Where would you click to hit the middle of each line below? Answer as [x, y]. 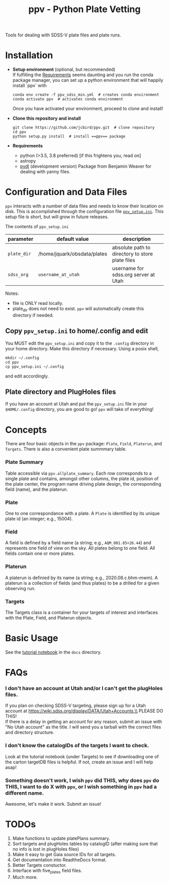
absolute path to [132, 247]
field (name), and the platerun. [37, 489]
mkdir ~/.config [22, 358]
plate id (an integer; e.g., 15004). [39, 519]
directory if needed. [33, 315]
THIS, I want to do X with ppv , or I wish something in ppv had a [81, 787]
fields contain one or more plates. [40, 553]
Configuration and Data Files [66, 192]
